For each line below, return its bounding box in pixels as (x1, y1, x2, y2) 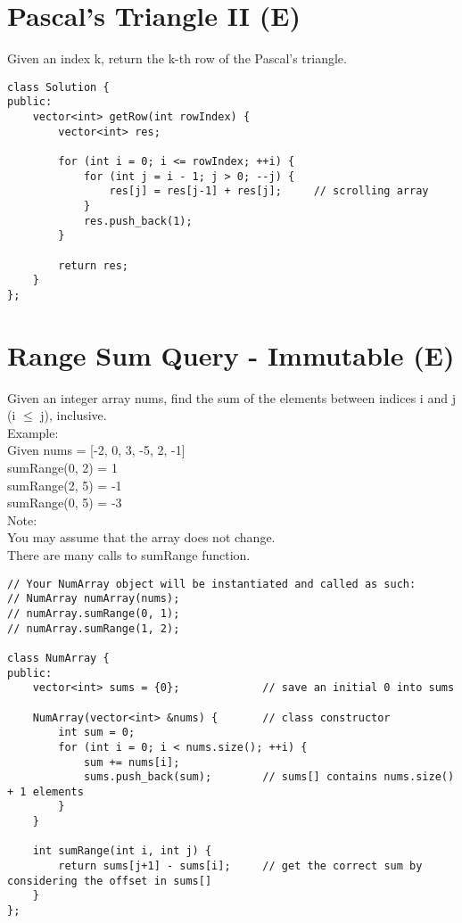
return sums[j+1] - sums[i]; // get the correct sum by (58, 860, 423, 873)
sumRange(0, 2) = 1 (7, 458, 118, 477)
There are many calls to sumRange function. (7, 546, 251, 565)
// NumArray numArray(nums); (7, 592, 180, 606)
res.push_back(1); (83, 214, 193, 227)
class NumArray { (7, 651, 110, 664)
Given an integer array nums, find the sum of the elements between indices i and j (7, 388, 456, 407)
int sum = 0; (58, 726, 136, 739)
